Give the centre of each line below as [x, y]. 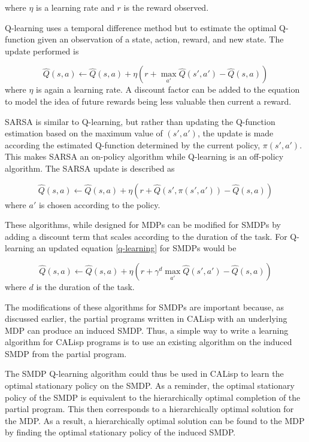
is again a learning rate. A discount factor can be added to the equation [168, 89]
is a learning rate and [75, 7]
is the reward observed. [166, 7]
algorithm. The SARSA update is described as [90, 168]
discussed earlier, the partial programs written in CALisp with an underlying [146, 318]
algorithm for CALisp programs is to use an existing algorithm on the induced [149, 342]
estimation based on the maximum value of [84, 133]
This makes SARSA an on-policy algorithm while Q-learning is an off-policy [144, 156]
